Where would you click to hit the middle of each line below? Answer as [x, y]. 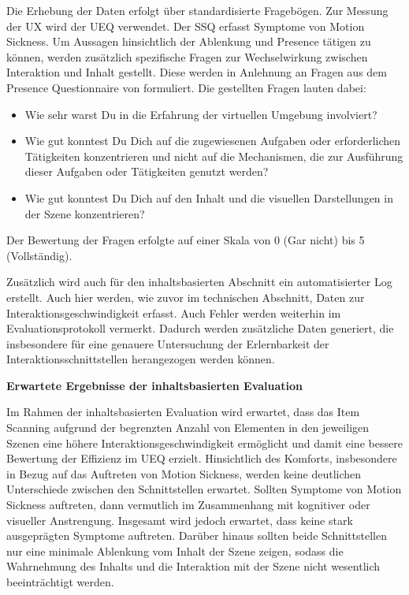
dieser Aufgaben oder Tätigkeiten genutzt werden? [147, 171]
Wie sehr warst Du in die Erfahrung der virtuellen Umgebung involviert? [201, 114]
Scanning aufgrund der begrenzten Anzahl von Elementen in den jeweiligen [188, 428]
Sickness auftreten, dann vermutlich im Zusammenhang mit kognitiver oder [188, 505]
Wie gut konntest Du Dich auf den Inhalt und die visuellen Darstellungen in [209, 197]
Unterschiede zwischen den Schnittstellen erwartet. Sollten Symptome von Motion [204, 489]
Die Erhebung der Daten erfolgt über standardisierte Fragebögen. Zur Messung [197, 10]
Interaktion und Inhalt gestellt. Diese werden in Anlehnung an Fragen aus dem [197, 72]
